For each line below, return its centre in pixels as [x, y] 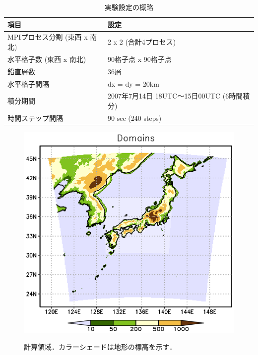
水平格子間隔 [28, 83]
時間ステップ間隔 [35, 118]
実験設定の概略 [129, 7]
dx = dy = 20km [133, 83]
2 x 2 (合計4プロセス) [142, 42]
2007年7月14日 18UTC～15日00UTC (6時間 [175, 96]
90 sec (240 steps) [135, 118]
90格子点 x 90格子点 [140, 59]
